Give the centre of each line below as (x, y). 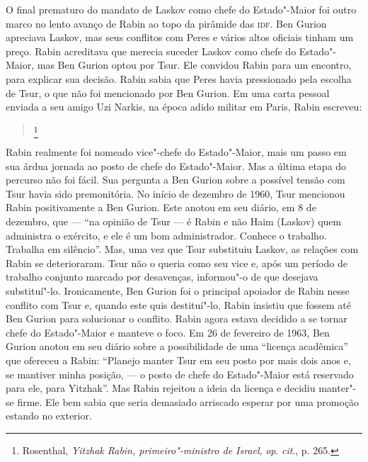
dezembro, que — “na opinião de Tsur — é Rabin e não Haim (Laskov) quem (174, 221)
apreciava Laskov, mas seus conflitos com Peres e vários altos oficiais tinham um (180, 37)
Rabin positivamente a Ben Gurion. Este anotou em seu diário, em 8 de (161, 207)
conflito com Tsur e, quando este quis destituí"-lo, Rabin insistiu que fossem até (178, 304)
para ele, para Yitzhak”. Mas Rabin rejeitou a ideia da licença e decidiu (161, 388)
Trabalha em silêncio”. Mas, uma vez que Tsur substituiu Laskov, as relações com (182, 249)
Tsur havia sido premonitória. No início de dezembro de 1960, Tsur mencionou (176, 193)
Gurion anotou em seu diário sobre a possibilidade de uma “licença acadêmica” (177, 346)
